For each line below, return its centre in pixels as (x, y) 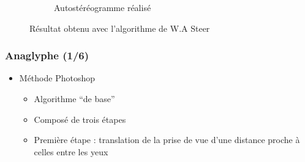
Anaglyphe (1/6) (47, 55)
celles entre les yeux (71, 151)
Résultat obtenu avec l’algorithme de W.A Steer (120, 28)
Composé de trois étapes (80, 119)
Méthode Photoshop (57, 78)
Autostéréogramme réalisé (103, 7)
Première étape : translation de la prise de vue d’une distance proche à (167, 140)
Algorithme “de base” (74, 98)
